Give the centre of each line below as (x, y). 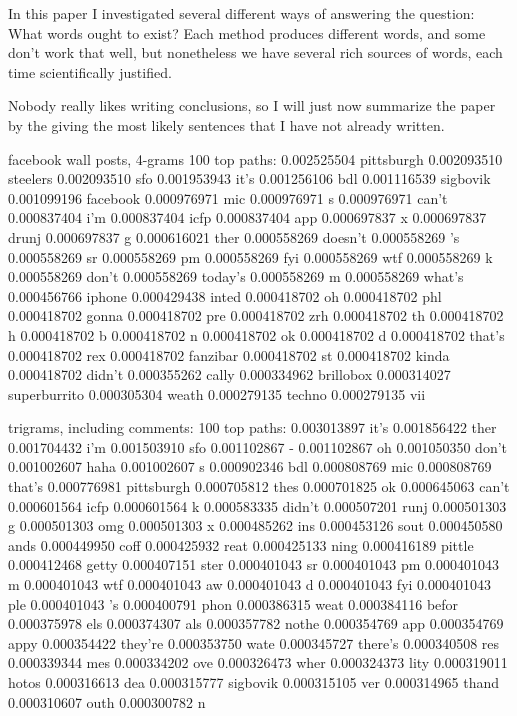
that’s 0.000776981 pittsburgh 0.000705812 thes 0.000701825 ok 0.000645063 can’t (259, 486)
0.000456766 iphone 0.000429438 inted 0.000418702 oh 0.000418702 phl (225, 295)
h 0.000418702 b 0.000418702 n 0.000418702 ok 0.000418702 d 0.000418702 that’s (256, 334)
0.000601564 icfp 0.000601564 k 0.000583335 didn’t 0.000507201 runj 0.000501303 (257, 505)
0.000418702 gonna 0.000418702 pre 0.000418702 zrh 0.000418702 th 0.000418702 (256, 315)
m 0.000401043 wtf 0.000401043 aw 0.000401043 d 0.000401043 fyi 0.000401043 (249, 584)
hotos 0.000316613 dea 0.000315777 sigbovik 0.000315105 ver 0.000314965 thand (253, 682)
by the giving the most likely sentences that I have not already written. (226, 124)
